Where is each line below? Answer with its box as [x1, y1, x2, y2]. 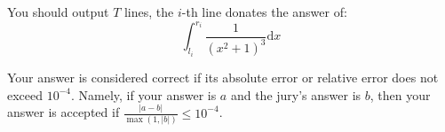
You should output [7, 3, 109, 20]
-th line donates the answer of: [181, 3, 347, 20]
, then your [370, 85, 431, 104]
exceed [7, 85, 44, 104]
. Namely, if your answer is [71, 85, 217, 104]
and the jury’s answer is [230, 85, 362, 104]
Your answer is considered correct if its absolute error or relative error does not [7, 68, 439, 87]
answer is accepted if [7, 103, 120, 121]
